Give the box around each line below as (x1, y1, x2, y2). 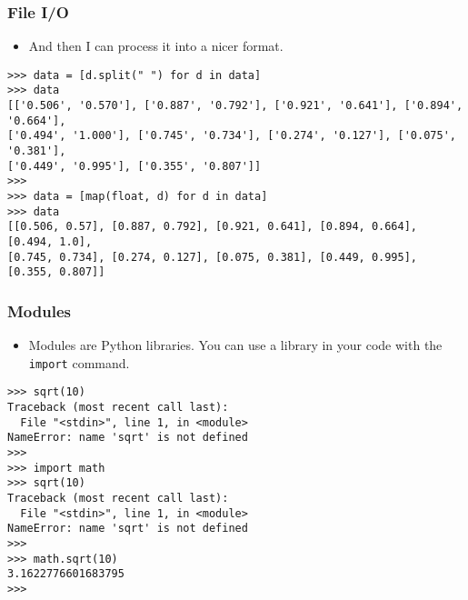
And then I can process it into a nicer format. (28, 36, 284, 55)
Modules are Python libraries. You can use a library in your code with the (28, 335, 443, 355)
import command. (28, 353, 130, 372)
